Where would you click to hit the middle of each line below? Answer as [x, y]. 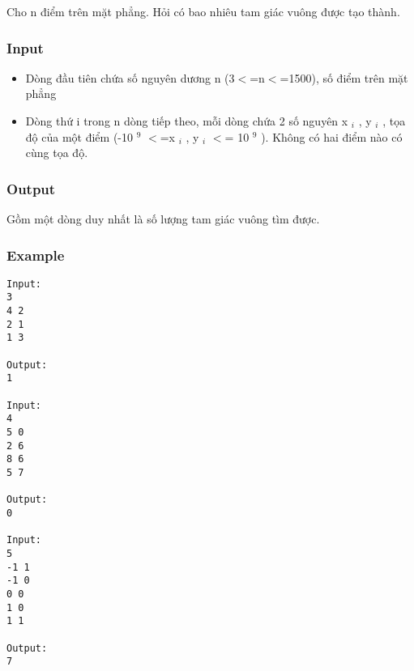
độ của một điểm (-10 [79, 136]
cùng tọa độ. [57, 153]
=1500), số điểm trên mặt [344, 77]
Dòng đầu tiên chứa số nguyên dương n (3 [130, 77]
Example [36, 255]
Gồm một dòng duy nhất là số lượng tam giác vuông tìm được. [163, 219]
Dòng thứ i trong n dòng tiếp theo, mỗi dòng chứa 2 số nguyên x [187, 121]
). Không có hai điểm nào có [332, 136]
